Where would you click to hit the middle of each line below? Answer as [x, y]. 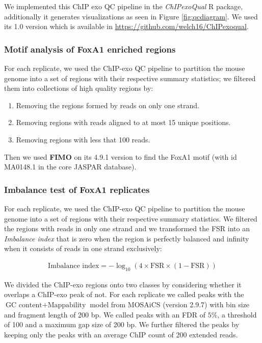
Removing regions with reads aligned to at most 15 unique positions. [123, 122]
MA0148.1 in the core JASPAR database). [70, 167]
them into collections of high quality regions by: [79, 88]
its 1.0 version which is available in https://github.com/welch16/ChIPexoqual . [126, 26]
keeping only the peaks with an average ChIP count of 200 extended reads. [121, 334]
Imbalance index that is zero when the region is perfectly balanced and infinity [127, 238]
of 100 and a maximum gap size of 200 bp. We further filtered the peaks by [122, 324]
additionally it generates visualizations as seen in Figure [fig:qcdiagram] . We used [131, 16]
